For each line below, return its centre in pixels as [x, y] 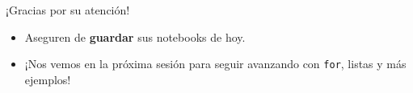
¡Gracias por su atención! [68, 10]
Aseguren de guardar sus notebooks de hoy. [135, 36]
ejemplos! [48, 79]
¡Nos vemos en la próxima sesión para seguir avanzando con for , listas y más [215, 64]
